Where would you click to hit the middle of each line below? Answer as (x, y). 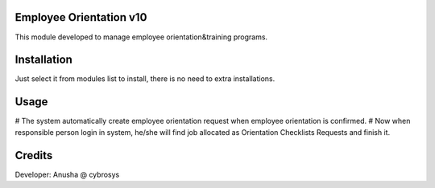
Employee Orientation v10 (81, 17)
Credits (34, 155)
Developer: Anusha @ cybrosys (67, 174)
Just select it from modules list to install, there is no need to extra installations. (145, 79)
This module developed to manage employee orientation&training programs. (141, 37)
